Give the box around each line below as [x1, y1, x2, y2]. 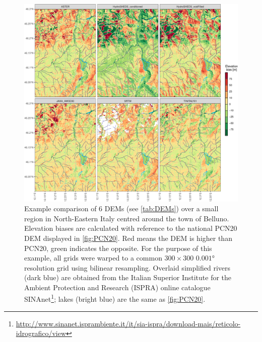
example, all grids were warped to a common [24, 252, 162, 263]
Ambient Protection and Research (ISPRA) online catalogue [24, 282, 211, 292]
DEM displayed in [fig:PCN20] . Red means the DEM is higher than [24, 232, 232, 243]
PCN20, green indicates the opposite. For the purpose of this [24, 242, 212, 253]
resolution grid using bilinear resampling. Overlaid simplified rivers [24, 262, 231, 273]
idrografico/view [16, 328, 67, 338]
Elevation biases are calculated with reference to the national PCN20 [24, 223, 237, 233]
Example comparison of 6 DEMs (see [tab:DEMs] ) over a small [24, 203, 219, 214]
